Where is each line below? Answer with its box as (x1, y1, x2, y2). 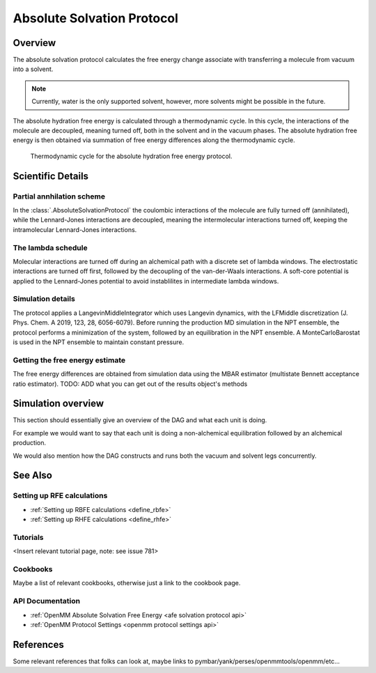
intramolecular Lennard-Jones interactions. (13, 225, 137, 233)
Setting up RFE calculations (13, 491, 108, 501)
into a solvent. (13, 65, 54, 73)
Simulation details (13, 294, 76, 304)
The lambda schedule (13, 242, 88, 252)
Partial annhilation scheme (13, 192, 106, 201)
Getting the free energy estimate (13, 355, 125, 365)
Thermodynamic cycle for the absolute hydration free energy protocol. (30, 152, 233, 160)
